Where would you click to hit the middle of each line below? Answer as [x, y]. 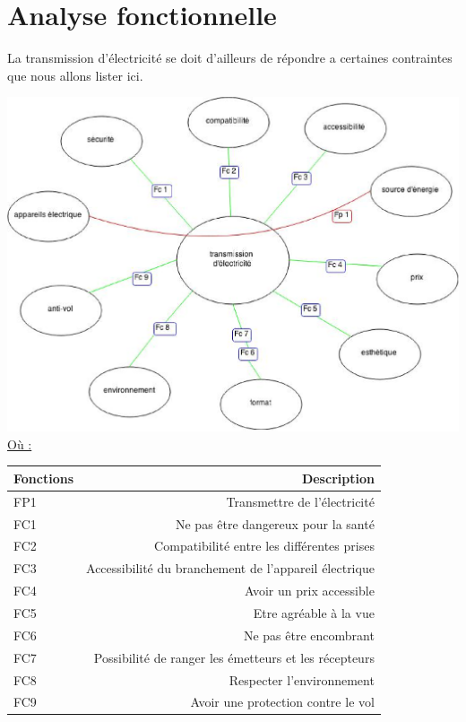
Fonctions [44, 478]
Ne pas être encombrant [309, 635]
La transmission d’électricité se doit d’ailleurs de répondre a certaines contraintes [230, 58]
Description [338, 478]
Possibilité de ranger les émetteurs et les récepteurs [234, 657]
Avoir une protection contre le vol [282, 702]
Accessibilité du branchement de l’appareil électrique [230, 568]
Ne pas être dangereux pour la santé [275, 523]
